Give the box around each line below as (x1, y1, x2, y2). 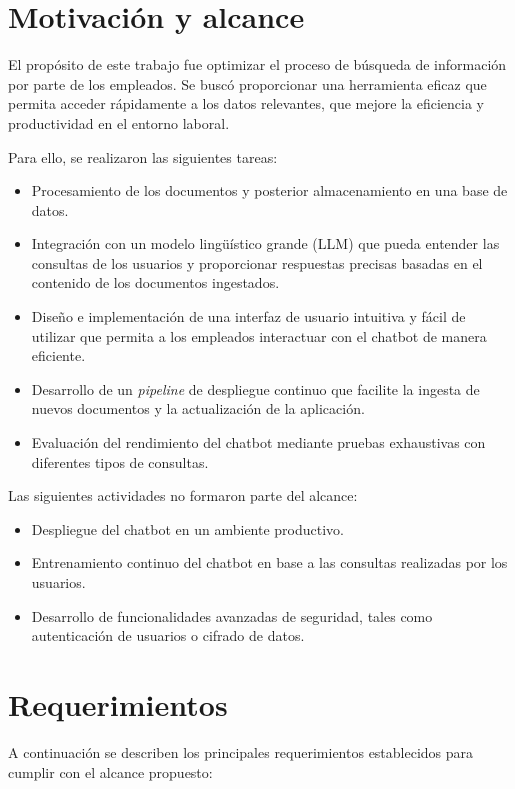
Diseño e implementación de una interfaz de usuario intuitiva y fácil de (31, 306, 466, 327)
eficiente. (31, 345, 86, 366)
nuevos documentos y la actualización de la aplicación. (31, 398, 365, 419)
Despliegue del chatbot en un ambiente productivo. (31, 518, 345, 539)
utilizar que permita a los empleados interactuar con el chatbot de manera (31, 325, 487, 346)
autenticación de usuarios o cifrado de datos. (31, 625, 305, 646)
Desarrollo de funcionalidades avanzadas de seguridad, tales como (31, 605, 433, 626)
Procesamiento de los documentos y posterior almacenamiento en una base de (31, 180, 508, 201)
